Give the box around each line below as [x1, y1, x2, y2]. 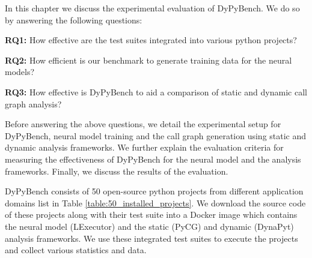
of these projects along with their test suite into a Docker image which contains [5, 208, 298, 221]
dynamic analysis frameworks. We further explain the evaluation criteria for [5, 141, 284, 154]
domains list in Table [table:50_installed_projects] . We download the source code [5, 196, 306, 209]
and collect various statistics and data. [5, 244, 147, 256]
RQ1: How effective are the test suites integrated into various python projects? [5, 34, 297, 46]
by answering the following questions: [5, 13, 142, 26]
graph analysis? [5, 97, 62, 110]
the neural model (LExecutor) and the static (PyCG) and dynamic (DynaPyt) [5, 220, 294, 232]
